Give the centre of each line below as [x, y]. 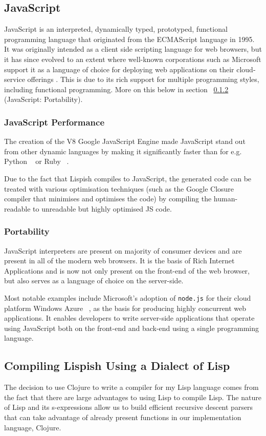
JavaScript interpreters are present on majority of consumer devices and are [123, 250]
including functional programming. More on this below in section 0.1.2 [116, 89]
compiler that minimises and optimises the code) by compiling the [108, 199]
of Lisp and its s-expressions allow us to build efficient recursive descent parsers [129, 407]
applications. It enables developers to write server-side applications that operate [129, 318]
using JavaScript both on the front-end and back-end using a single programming [132, 328]
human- [226, 199]
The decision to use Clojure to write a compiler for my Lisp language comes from [131, 387]
